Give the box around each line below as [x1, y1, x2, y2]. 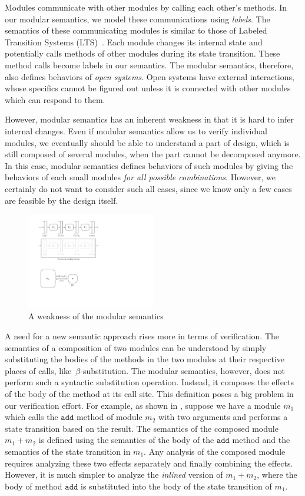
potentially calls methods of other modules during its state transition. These [5, 47, 280, 59]
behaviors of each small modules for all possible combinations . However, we [5, 171, 276, 183]
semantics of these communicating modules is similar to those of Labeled [5, 24, 267, 37]
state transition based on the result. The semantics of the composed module [5, 422, 279, 434]
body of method [5, 480, 62, 492]
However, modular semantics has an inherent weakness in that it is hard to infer [5, 113, 294, 125]
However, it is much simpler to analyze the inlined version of [5, 468, 223, 481]
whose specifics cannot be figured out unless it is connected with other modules [5, 82, 291, 94]
